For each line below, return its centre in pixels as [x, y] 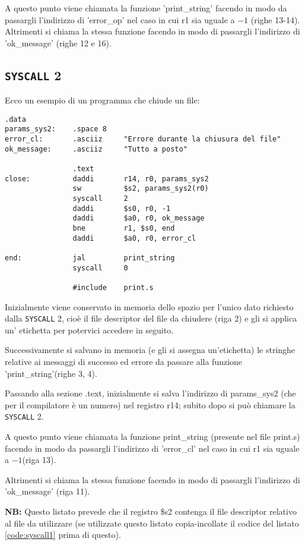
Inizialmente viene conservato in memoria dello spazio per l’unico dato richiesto [149, 306]
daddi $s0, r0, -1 [122, 208]
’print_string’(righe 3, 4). [51, 373]
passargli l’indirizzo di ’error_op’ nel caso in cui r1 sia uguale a [120, 19]
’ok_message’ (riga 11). [47, 491]
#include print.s [113, 287]
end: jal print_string [90, 258]
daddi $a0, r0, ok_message [139, 218]
